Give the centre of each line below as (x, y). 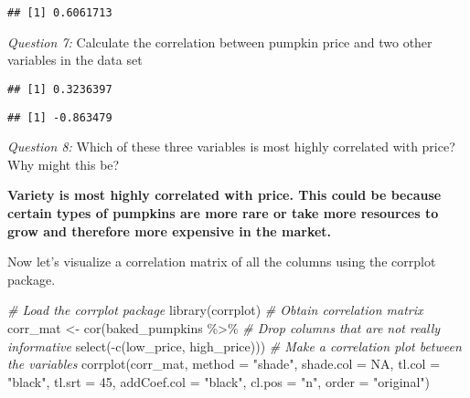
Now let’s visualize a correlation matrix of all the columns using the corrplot (222, 262)
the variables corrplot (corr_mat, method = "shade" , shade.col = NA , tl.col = (224, 364)
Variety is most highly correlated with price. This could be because (224, 195)
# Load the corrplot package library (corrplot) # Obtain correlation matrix (215, 310)
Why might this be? (64, 164)
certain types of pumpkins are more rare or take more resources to (223, 212)
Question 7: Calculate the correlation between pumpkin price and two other (220, 42)
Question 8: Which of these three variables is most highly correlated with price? (231, 147)
